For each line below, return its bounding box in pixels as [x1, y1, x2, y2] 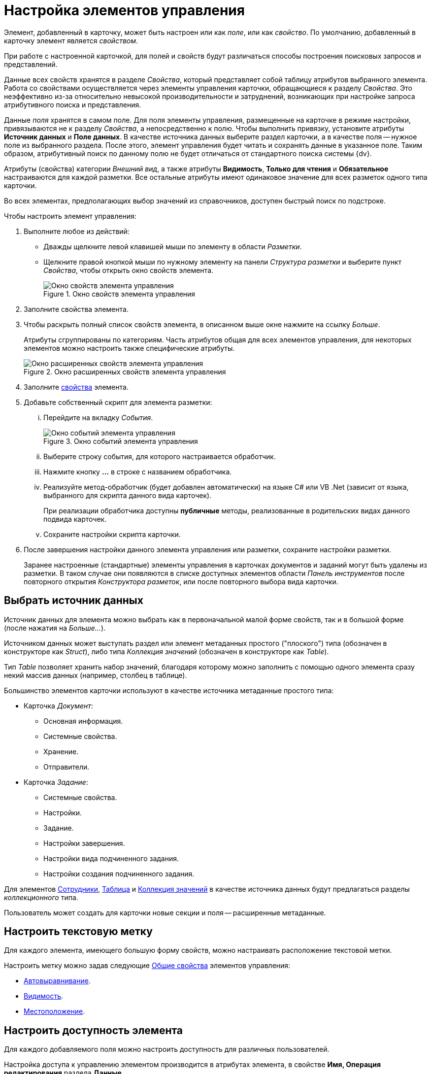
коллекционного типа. [4, 893, 78, 902]
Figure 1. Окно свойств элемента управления [43, 289, 196, 298]
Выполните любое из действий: [24, 227, 130, 235]
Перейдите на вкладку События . [43, 413, 153, 422]
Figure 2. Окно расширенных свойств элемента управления [24, 367, 226, 376]
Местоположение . [24, 1007, 85, 1016]
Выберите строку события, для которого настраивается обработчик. [43, 452, 276, 461]
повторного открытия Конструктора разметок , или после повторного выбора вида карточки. [24, 577, 338, 586]
